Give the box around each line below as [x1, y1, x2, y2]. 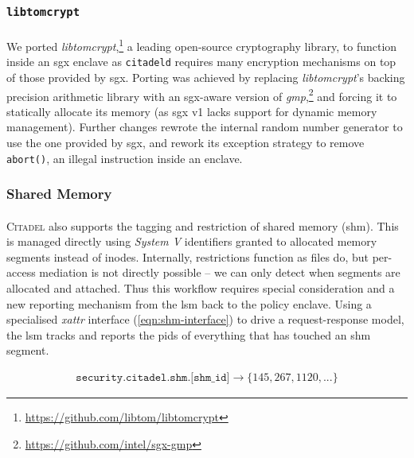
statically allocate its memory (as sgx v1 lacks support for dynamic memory [6, 103, 377, 119]
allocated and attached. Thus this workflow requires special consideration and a [6, 280, 395, 296]
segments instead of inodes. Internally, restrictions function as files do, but [6, 248, 369, 265]
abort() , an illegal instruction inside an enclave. [6, 149, 243, 166]
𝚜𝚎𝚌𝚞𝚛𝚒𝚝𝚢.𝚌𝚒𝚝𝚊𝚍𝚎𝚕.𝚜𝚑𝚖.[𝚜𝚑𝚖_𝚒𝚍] [76, 371, 230, 383]
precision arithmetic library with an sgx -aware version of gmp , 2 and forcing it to [6, 85, 397, 104]
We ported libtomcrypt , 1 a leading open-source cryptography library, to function [6, 36, 397, 54]
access [6, 264, 36, 281]
